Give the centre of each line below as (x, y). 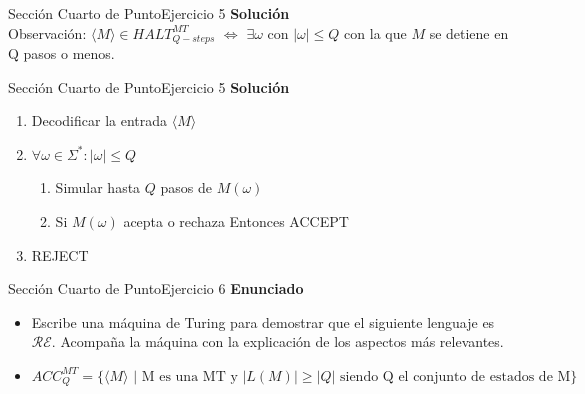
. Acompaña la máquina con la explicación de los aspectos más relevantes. (277, 341)
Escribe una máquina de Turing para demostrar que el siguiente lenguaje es (263, 321)
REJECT (60, 254)
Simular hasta (98, 187)
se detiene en (469, 32)
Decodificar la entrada (99, 120)
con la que (375, 32)
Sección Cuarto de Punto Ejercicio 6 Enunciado (156, 288)
